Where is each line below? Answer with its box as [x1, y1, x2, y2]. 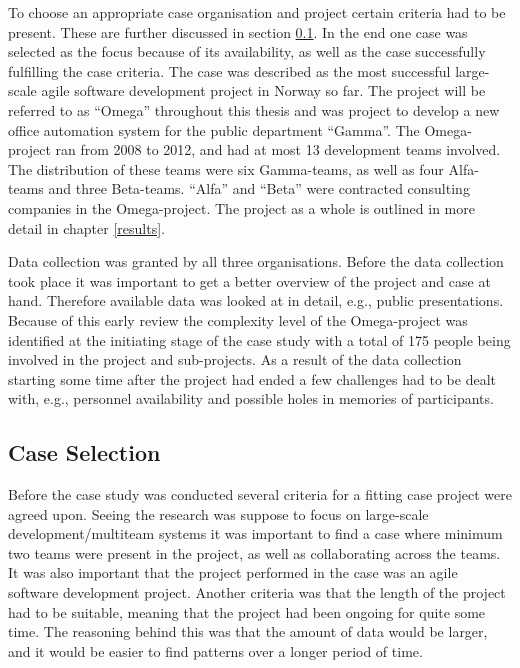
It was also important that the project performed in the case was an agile [8, 562, 458, 583]
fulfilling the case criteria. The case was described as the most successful [8, 60, 451, 81]
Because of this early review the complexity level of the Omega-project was [8, 309, 468, 330]
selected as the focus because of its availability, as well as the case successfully [8, 41, 486, 62]
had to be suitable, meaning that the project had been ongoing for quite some [8, 601, 486, 622]
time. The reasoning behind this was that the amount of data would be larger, [8, 621, 488, 642]
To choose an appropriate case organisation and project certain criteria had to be [8, 2, 506, 22]
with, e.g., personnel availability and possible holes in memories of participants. [8, 388, 494, 409]
